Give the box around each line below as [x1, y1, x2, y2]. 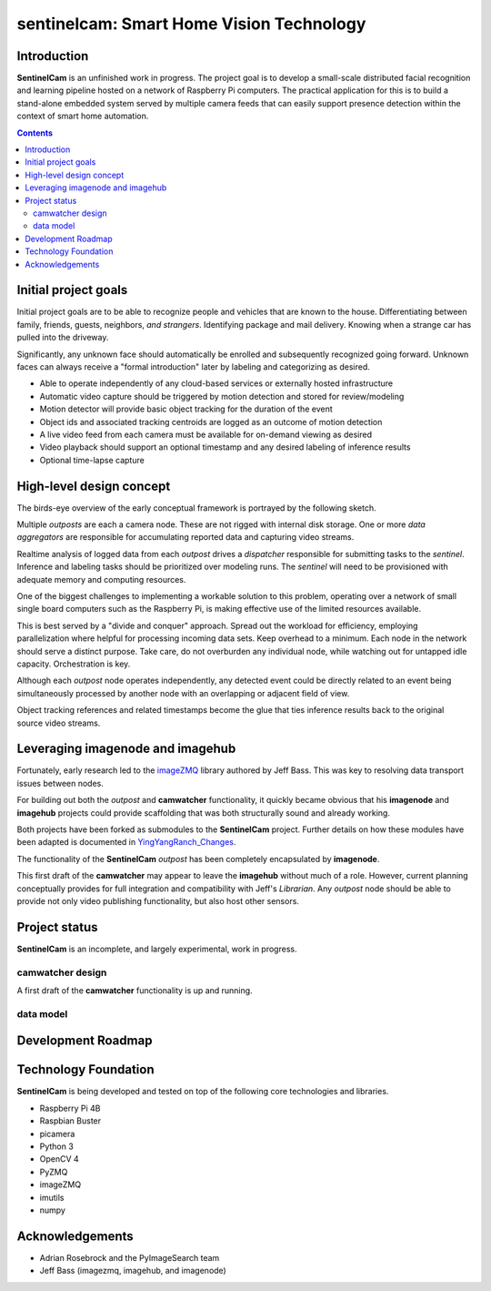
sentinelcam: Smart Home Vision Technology [16, 14, 366, 34]
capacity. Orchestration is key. [16, 658, 131, 669]
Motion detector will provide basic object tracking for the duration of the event [39, 403, 333, 414]
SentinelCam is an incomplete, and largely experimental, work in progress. [16, 943, 297, 954]
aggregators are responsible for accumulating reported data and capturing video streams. [16, 532, 355, 543]
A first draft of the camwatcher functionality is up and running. [16, 984, 254, 996]
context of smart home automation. [16, 110, 149, 122]
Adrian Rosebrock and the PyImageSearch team [39, 1252, 220, 1263]
